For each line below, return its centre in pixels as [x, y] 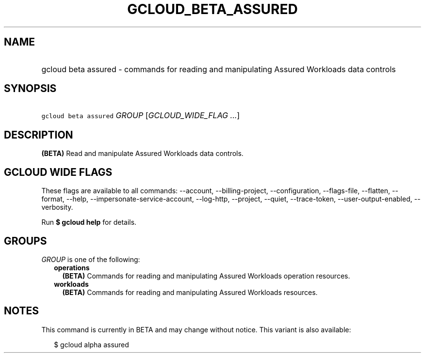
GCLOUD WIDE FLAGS [58, 172]
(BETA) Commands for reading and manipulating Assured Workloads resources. [190, 292]
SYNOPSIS [30, 89]
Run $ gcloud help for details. [89, 222]
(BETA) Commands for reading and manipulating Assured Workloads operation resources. [206, 276]
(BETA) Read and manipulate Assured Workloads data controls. [142, 154]
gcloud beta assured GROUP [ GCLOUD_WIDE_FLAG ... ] [141, 116]
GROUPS [25, 241]
